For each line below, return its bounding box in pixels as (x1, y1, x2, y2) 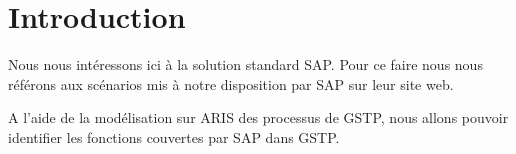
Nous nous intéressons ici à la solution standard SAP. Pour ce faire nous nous (8, 54, 483, 75)
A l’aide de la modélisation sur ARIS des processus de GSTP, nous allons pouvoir (8, 107, 509, 128)
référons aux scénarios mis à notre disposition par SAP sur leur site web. (8, 73, 454, 94)
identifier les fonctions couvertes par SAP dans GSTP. (8, 126, 340, 147)
